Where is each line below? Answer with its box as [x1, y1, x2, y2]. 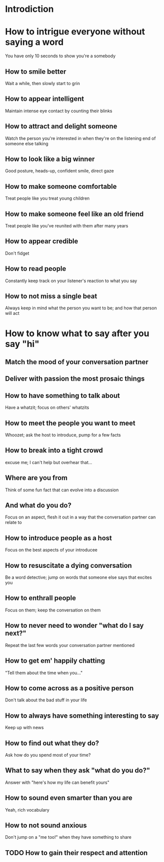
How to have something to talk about [5, 391, 120, 400]
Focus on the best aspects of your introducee [5, 547, 98, 553]
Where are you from [5, 474, 68, 482]
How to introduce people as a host [5, 534, 112, 542]
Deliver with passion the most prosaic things [5, 375, 145, 383]
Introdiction [5, 3, 54, 15]
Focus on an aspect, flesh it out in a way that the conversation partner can [5, 514, 156, 520]
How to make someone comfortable [5, 182, 117, 191]
